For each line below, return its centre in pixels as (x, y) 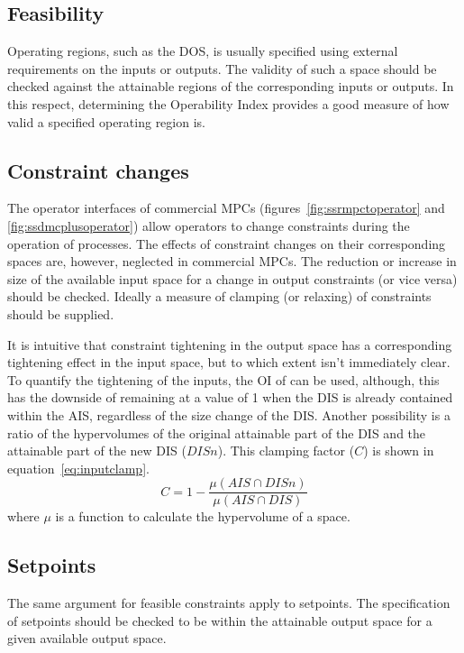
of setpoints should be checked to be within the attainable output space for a (220, 620)
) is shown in (399, 451)
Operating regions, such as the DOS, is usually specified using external (203, 51)
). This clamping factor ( (286, 451)
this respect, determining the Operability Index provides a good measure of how (228, 103)
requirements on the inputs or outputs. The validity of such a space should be (222, 68)
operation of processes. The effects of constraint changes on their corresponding (227, 243)
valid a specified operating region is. (106, 121)
